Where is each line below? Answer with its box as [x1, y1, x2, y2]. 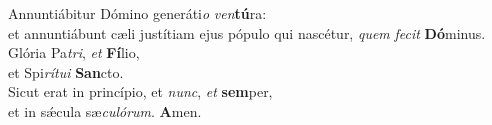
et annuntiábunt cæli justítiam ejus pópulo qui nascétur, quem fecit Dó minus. [8, 22, 486, 43]
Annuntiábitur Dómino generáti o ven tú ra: [8, 3, 267, 23]
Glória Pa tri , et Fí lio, [8, 42, 140, 63]
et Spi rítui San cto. [8, 61, 124, 82]
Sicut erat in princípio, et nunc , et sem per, [8, 81, 273, 102]
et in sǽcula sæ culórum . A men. [8, 100, 202, 121]
